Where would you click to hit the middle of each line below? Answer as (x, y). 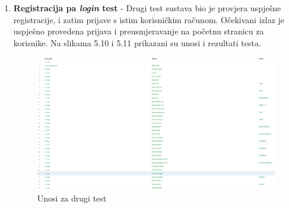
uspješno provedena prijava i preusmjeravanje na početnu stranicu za (139, 31)
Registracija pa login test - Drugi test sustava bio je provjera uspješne (147, 8)
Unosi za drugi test (72, 198)
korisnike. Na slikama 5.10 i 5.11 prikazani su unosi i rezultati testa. (137, 42)
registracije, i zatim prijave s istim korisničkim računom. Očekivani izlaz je (149, 19)
